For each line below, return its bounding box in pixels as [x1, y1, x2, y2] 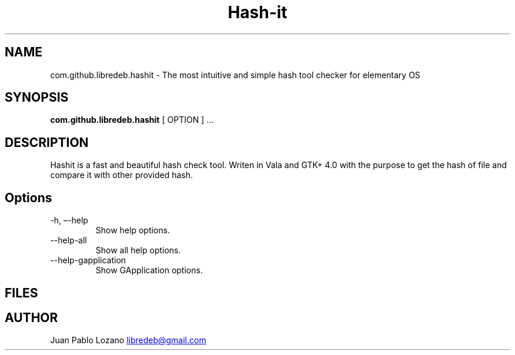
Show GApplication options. [95, 265, 203, 276]
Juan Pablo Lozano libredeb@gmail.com [50, 335, 206, 346]
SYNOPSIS [5, 90, 69, 105]
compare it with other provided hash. [50, 170, 193, 180]
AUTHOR [5, 310, 58, 325]
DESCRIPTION [5, 135, 89, 150]
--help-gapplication [50, 255, 126, 266]
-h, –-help [50, 215, 88, 226]
